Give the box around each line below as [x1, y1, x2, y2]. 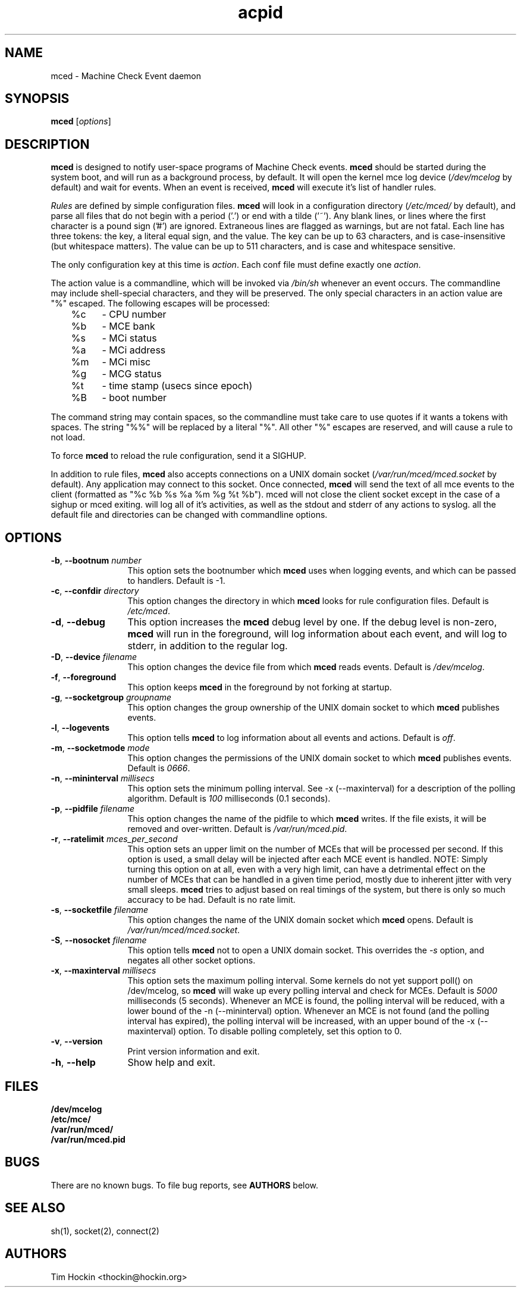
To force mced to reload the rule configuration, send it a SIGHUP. [51, 451, 306, 461]
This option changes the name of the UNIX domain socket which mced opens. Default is [127, 915, 473, 925]
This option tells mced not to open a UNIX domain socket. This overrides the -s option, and [127, 945, 484, 956]
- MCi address [102, 344, 166, 356]
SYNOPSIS [5, 91, 70, 107]
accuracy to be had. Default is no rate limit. [127, 894, 296, 905]
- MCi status [102, 332, 157, 345]
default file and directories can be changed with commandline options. [51, 509, 328, 520]
